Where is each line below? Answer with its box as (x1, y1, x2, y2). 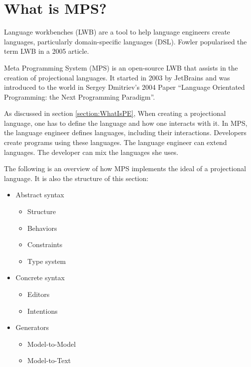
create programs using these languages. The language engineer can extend (4, 137, 227, 147)
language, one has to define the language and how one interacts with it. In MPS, (4, 117, 248, 128)
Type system (27, 256, 66, 266)
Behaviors (27, 222, 57, 233)
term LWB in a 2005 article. (4, 46, 89, 56)
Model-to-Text (27, 355, 71, 366)
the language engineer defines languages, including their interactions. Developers (4, 127, 247, 138)
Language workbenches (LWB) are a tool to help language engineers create (4, 27, 230, 37)
